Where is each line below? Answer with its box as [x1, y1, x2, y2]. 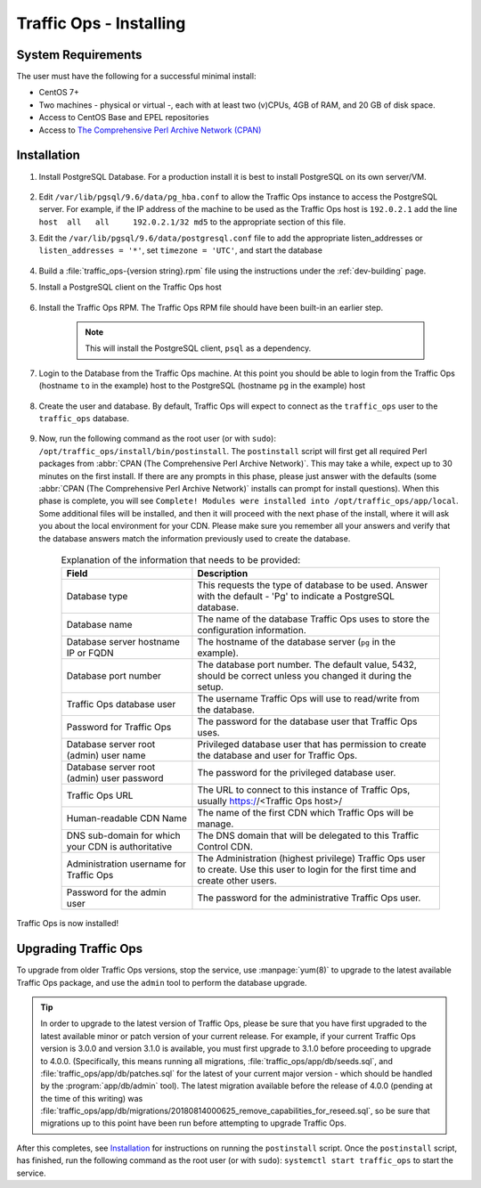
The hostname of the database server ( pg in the [197, 636, 396, 648]
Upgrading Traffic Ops [16, 941, 143, 956]
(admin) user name [66, 749, 146, 761]
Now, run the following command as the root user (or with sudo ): [38, 433, 276, 444]
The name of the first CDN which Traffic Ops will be [197, 807, 414, 819]
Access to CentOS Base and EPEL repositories [38, 112, 209, 123]
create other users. [197, 875, 278, 887]
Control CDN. [197, 841, 253, 853]
